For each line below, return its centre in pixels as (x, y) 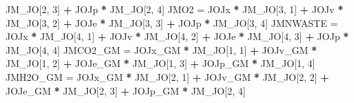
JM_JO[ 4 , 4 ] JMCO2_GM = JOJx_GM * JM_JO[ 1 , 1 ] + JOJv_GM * (161, 49)
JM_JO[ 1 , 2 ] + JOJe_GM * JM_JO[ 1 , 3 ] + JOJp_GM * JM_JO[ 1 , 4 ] (160, 63)
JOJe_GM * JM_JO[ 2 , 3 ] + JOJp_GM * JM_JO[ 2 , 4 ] (126, 90)
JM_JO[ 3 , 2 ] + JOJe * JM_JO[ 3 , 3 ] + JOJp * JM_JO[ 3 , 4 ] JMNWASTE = (172, 22)
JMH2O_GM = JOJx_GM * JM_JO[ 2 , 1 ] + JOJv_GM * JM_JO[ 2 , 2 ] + (167, 76)
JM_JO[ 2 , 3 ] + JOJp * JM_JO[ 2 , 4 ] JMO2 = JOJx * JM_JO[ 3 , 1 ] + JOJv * (175, 9)
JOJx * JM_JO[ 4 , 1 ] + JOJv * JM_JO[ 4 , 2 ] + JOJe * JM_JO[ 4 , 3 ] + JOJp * (177, 36)
